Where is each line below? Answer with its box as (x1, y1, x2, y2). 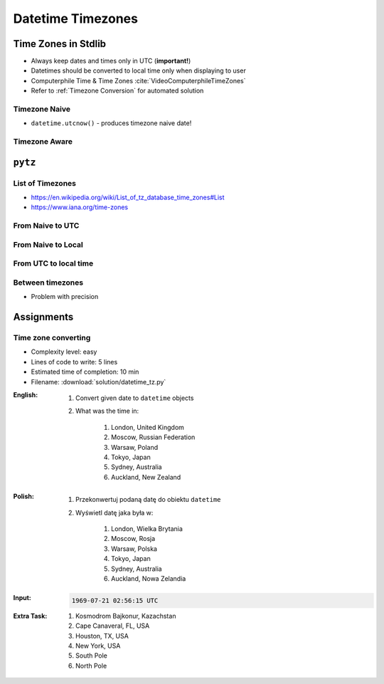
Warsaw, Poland (111, 443, 159, 451)
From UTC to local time (13, 258, 94, 268)
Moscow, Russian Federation (111, 433, 196, 441)
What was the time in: (75, 406, 139, 416)
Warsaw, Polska (111, 544, 158, 553)
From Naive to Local (13, 239, 83, 249)
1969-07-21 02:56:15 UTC (71, 596, 159, 604)
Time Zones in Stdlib (13, 38, 107, 50)
